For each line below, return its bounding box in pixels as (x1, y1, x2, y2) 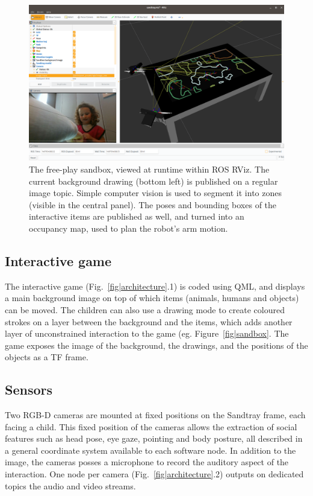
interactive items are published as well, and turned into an (29, 210, 244, 223)
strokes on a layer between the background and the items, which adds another (5, 315, 293, 328)
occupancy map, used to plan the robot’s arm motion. (29, 221, 228, 234)
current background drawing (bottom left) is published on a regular (29, 174, 278, 187)
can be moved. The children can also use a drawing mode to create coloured (5, 303, 285, 316)
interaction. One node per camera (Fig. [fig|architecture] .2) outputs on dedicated (5, 468, 304, 480)
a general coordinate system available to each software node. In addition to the (5, 444, 296, 456)
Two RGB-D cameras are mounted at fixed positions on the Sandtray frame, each (5, 409, 306, 421)
